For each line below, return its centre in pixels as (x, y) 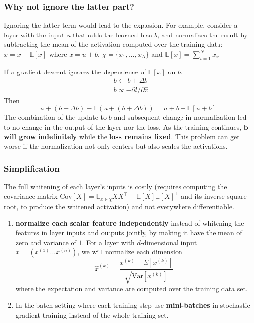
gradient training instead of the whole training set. (92, 314)
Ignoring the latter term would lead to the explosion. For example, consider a (121, 25)
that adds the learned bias (112, 34)
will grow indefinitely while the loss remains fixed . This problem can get (122, 136)
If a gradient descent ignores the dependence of (75, 71)
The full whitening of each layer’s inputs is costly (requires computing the (116, 186)
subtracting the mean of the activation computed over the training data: (113, 44)
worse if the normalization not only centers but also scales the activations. (116, 146)
